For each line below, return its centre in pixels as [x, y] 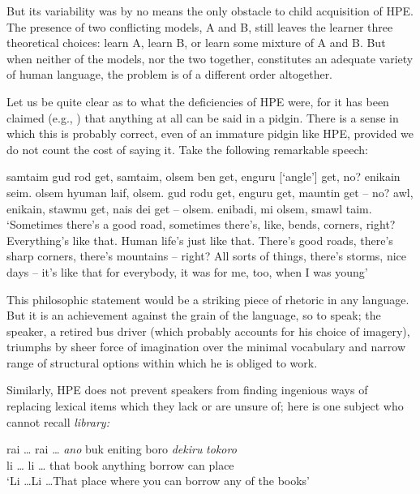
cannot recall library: [58, 421]
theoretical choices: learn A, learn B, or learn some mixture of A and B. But [196, 43]
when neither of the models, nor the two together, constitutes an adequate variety [210, 58]
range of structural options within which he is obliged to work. [162, 362]
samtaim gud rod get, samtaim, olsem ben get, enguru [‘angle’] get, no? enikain [204, 176]
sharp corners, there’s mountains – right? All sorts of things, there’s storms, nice [207, 256]
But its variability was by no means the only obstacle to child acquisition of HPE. [210, 11]
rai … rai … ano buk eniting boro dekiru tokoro [122, 449]
